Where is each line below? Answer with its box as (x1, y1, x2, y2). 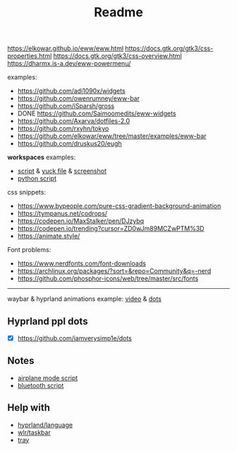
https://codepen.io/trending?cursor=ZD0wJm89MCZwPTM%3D (17, 224, 205, 233)
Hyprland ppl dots (7, 315, 88, 327)
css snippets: (7, 188, 46, 197)
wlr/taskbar (17, 428, 51, 436)
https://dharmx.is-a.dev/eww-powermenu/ (7, 59, 131, 68)
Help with (7, 401, 51, 414)
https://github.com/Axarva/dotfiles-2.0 (17, 117, 130, 125)
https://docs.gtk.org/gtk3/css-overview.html (53, 52, 182, 60)
